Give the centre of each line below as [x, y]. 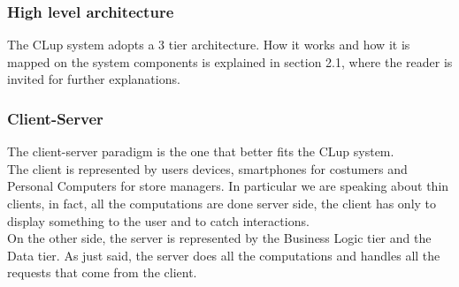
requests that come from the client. [102, 272]
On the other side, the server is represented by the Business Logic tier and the [219, 238]
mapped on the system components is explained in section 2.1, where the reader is [230, 61]
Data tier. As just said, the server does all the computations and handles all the [224, 255]
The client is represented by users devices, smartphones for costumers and [207, 168]
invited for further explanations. [94, 79]
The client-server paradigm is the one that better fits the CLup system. [201, 151]
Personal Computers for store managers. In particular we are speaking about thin [228, 186]
